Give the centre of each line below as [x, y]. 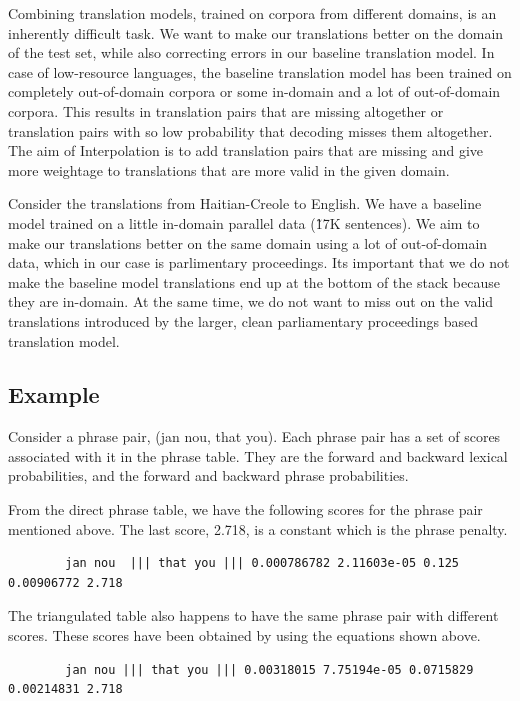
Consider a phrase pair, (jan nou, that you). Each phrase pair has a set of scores [254, 436]
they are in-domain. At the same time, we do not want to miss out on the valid [251, 301]
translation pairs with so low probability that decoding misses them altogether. [250, 130]
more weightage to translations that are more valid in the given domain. [229, 169]
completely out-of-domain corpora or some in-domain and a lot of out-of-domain [254, 91]
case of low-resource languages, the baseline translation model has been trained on [260, 71]
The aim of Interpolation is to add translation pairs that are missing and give [246, 150]
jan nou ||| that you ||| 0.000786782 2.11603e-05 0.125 [262, 563]
